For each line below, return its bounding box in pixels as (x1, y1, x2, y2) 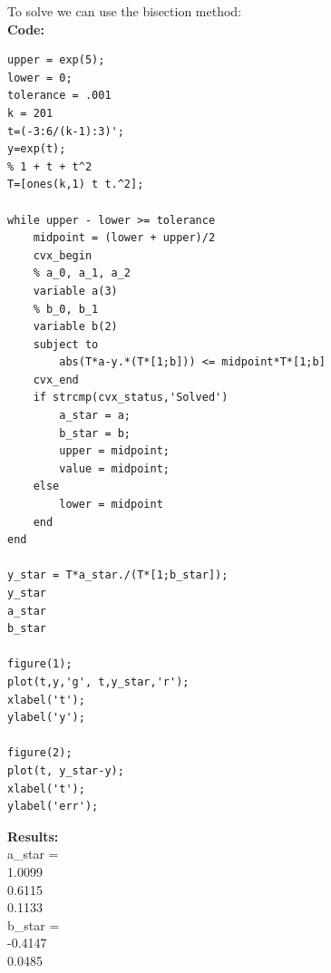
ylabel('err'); (7, 800, 99, 813)
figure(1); (7, 657, 73, 671)
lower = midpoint (59, 498, 163, 511)
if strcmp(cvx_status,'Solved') (33, 391, 229, 404)
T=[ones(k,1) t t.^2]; (7, 178, 144, 191)
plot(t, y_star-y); (7, 764, 124, 777)
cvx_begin (33, 248, 92, 262)
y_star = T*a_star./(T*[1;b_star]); (7, 569, 229, 582)
